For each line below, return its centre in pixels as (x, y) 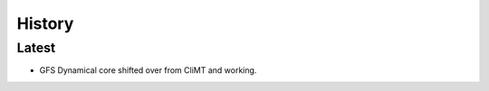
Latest (36, 48)
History (45, 23)
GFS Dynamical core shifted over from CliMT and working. (148, 70)
